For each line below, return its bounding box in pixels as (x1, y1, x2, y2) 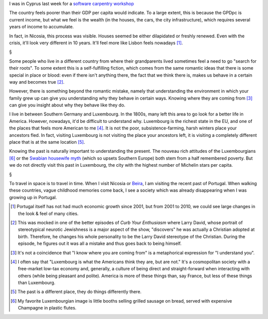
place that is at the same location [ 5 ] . (9, 139, 85, 145)
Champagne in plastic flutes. (18, 305, 77, 311)
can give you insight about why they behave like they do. (9, 102, 126, 108)
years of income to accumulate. (9, 24, 74, 30)
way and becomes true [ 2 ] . (9, 79, 65, 85)
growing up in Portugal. (9, 194, 57, 200)
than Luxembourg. (18, 280, 56, 286)
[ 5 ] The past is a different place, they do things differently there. (10, 289, 141, 295)
